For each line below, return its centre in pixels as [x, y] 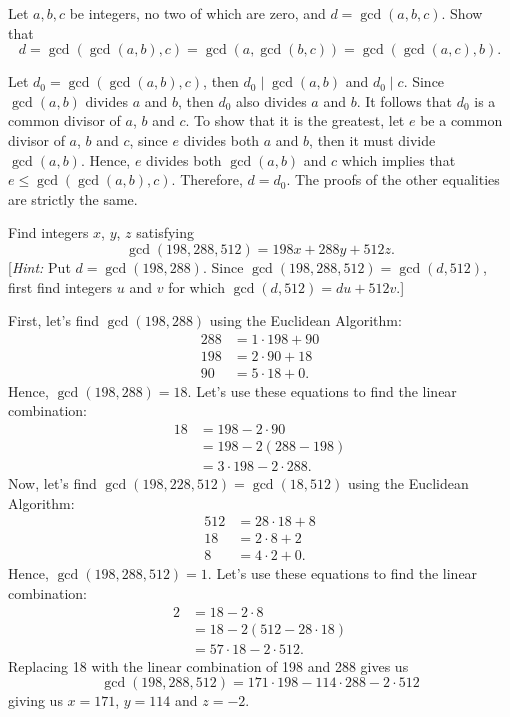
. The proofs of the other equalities [393, 179]
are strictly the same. [73, 198]
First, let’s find [54, 320]
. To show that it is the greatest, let [295, 120]
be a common [461, 120]
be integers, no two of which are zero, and [197, 13]
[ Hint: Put [39, 266]
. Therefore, [207, 179]
